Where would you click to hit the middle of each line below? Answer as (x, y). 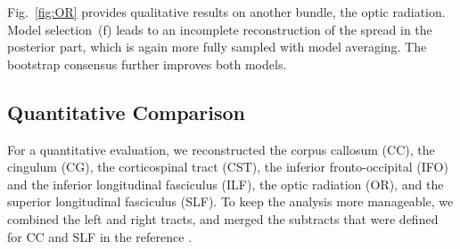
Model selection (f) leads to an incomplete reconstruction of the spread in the (220, 29)
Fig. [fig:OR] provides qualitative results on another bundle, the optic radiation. (226, 12)
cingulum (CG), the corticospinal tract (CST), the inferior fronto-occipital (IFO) (228, 167)
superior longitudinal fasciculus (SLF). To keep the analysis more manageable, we (230, 201)
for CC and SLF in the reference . (100, 236)
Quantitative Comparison (127, 112)
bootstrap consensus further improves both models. (147, 64)
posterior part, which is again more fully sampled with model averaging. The (217, 47)
